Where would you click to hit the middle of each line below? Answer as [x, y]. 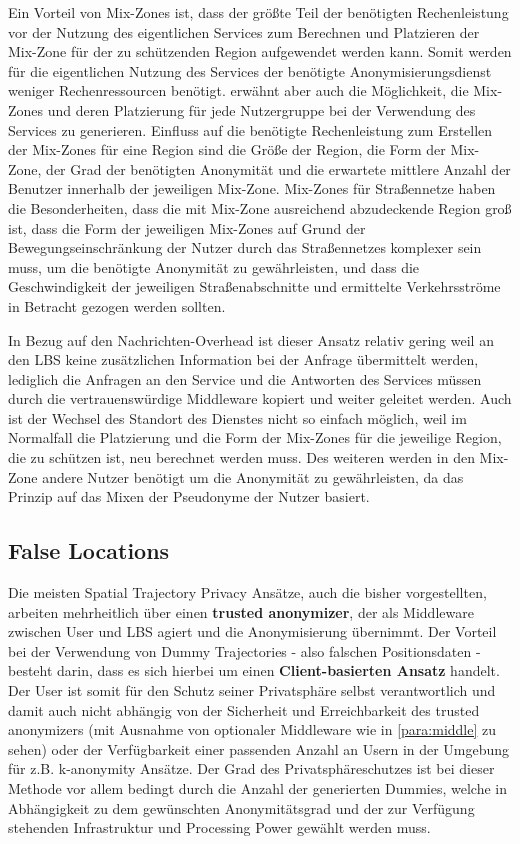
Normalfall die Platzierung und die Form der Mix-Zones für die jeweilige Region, [255, 437]
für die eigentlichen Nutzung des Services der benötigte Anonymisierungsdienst [250, 70]
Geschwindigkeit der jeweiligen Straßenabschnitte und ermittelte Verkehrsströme [254, 286]
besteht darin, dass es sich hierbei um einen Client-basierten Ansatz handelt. [254, 670]
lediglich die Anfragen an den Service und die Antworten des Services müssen [245, 378]
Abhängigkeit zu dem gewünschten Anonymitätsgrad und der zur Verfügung [241, 807]
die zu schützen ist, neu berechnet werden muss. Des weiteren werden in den [241, 457]
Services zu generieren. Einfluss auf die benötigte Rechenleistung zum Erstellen [250, 129]
